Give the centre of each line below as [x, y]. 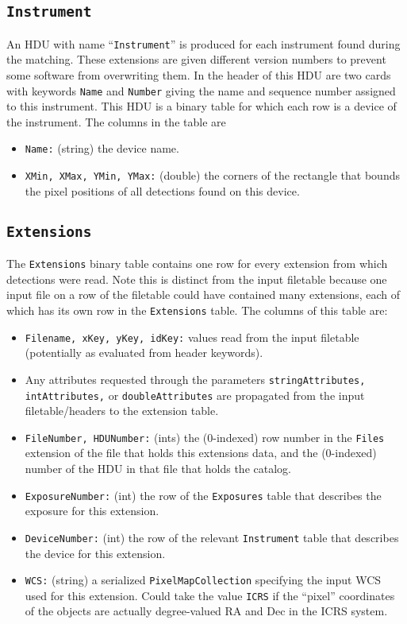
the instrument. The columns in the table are [116, 121]
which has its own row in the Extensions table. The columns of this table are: [197, 310]
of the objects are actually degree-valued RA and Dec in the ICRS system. [206, 611]
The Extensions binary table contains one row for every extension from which [197, 264]
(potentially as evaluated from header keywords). [144, 353]
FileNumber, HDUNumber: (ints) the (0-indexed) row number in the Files [205, 437]
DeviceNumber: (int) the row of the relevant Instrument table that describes [212, 537]
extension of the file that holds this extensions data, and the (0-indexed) [201, 453]
